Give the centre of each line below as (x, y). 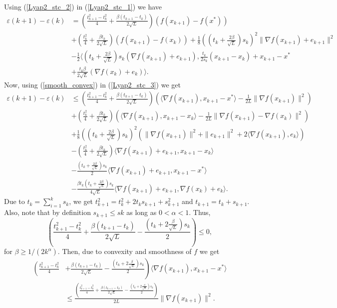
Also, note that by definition (47, 212)
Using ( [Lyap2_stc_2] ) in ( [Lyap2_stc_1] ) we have (83, 6)
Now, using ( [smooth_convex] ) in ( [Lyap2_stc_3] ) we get (92, 84)
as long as (142, 212)
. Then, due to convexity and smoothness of (125, 251)
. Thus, (200, 212)
